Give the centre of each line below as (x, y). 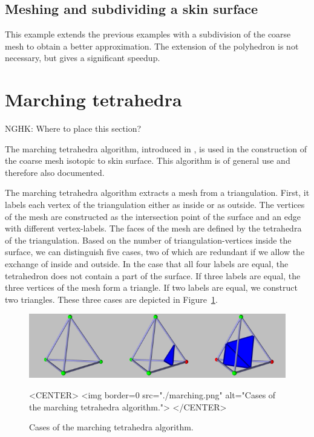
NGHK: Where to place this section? (73, 128)
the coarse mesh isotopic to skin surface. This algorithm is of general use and (148, 160)
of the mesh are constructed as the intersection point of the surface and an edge (153, 216)
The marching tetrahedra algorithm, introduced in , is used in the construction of (156, 148)
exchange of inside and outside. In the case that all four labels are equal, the (147, 264)
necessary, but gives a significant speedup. (83, 58)
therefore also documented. (55, 172)
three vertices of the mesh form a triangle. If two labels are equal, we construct (151, 287)
